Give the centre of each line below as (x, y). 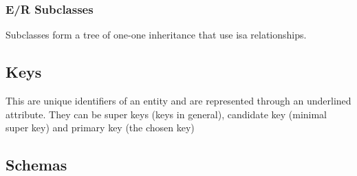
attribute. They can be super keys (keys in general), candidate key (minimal (166, 114)
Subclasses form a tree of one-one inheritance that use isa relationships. (156, 35)
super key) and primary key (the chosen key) (100, 128)
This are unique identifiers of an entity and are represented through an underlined (178, 101)
